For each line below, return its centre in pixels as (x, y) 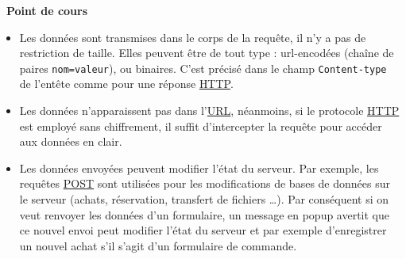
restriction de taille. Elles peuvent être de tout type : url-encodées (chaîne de (207, 53)
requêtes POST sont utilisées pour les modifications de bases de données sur (205, 183)
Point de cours (47, 10)
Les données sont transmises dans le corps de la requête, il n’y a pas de (193, 37)
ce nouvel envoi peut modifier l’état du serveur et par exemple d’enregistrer (203, 230)
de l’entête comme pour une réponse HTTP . (126, 84)
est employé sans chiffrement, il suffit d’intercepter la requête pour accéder (201, 126)
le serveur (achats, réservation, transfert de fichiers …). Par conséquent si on (204, 199)
